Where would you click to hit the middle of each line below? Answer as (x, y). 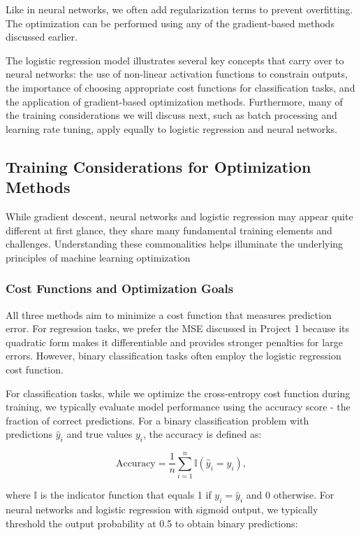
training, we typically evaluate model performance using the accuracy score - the (178, 407)
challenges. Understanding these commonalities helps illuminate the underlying (175, 244)
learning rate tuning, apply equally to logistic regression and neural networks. (172, 128)
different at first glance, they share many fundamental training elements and (169, 230)
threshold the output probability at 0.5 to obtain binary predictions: (152, 523)
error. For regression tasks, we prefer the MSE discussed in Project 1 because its (177, 328)
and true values (100, 434)
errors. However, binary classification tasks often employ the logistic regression (174, 356)
